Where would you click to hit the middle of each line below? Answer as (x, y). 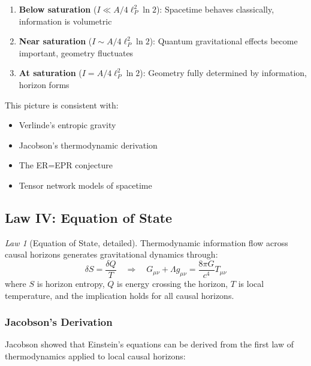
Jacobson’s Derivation (59, 322)
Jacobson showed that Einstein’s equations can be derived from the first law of (150, 344)
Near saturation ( (55, 41)
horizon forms (44, 84)
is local (251, 283)
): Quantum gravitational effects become (224, 41)
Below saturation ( (58, 9)
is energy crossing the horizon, (173, 283)
